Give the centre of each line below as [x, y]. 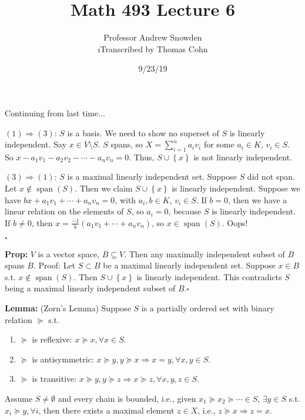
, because [185, 211]
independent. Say [36, 144]
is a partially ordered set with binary [208, 308]
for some [219, 144]
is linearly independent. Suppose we [236, 188]
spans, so [127, 144]
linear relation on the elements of [64, 211]
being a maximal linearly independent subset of [90, 288]
